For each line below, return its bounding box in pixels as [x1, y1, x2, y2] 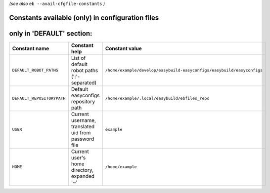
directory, [71, 166, 94, 173]
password [71, 135, 94, 142]
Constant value [105, 45, 142, 52]
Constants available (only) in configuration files [9, 13, 159, 22]
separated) [71, 79, 97, 86]
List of [71, 54, 86, 61]
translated [71, 123, 95, 130]
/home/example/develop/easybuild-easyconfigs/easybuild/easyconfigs [105, 68, 263, 73]
